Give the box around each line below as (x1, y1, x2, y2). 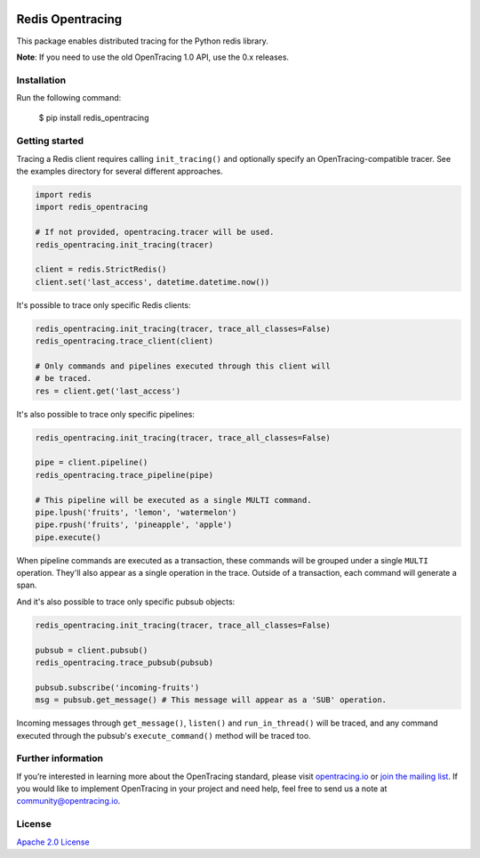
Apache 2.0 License (16, 837, 90, 847)
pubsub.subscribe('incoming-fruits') (35, 682, 200, 692)
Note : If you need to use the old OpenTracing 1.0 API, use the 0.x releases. (16, 52, 289, 62)
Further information (16, 752, 104, 765)
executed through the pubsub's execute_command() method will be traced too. (16, 730, 311, 741)
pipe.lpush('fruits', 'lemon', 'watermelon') (35, 507, 237, 517)
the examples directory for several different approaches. (16, 166, 224, 176)
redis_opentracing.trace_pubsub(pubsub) (35, 658, 213, 668)
